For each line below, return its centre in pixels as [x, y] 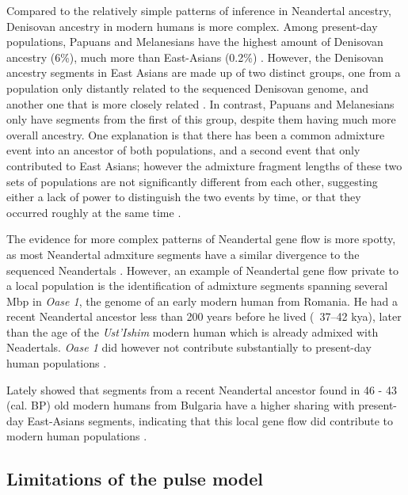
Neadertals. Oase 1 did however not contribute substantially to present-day [189, 347]
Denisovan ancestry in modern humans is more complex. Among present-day [192, 26]
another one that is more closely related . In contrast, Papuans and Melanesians [200, 103]
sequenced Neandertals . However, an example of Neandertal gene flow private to [202, 270]
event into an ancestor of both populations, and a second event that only [183, 150]
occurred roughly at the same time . [94, 212]
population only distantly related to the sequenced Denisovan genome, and [188, 88]
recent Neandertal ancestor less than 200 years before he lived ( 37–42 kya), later [204, 316]
